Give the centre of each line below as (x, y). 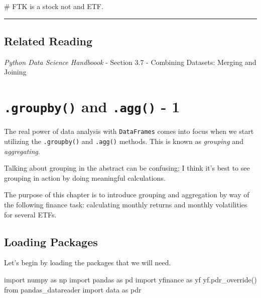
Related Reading (48, 41)
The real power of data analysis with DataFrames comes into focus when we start (129, 131)
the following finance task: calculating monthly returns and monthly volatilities (126, 204)
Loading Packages (51, 241)
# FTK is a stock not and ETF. (54, 6)
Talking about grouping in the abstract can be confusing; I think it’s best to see (127, 168)
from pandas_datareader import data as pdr (73, 289)
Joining (15, 72)
